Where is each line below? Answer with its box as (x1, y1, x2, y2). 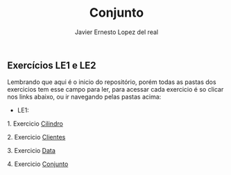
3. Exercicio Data (7, 147, 55, 155)
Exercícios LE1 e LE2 (7, 59, 96, 71)
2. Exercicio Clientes (7, 133, 66, 142)
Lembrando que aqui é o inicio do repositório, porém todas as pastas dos (7, 78, 216, 86)
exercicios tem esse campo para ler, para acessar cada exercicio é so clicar (7, 85, 224, 94)
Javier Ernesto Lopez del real (75, 28, 158, 36)
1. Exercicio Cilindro (7, 119, 64, 128)
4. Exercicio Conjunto (7, 160, 69, 168)
